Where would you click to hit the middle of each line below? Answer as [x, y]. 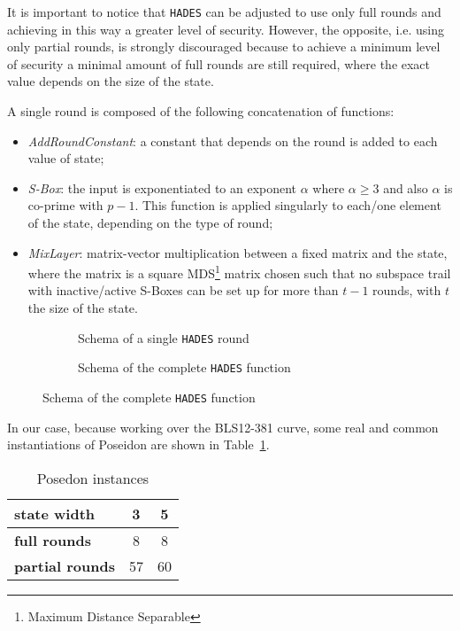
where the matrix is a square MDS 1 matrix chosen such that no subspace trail [239, 272]
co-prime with [65, 205]
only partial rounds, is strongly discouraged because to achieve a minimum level [224, 47]
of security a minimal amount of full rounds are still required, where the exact [219, 63]
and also [406, 187]
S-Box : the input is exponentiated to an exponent [162, 187]
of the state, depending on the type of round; [150, 222]
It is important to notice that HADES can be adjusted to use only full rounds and [224, 12]
